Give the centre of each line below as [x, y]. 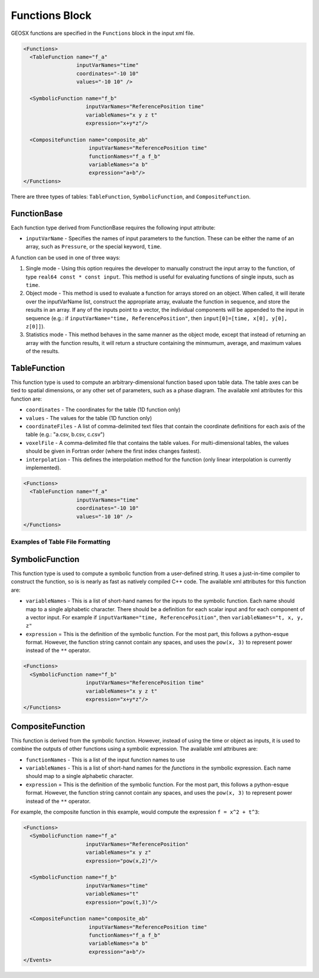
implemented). [43, 467]
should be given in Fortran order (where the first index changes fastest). [113, 451]
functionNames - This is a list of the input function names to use [105, 760]
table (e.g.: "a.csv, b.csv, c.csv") [65, 434]
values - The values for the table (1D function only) [89, 418]
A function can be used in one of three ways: [66, 257]
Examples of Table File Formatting [61, 542]
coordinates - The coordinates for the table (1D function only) [103, 410]
